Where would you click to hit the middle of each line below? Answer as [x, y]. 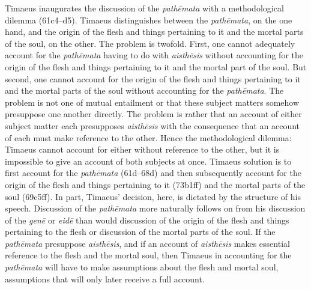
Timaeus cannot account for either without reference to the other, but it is [142, 149]
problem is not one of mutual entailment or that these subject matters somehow [152, 102]
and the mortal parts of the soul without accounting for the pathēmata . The [144, 90]
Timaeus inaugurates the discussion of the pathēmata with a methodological [144, 8]
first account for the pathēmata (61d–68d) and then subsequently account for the [153, 173]
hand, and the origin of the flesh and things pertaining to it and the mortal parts [154, 32]
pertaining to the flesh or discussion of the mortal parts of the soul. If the [140, 232]
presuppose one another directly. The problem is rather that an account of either [153, 114]
